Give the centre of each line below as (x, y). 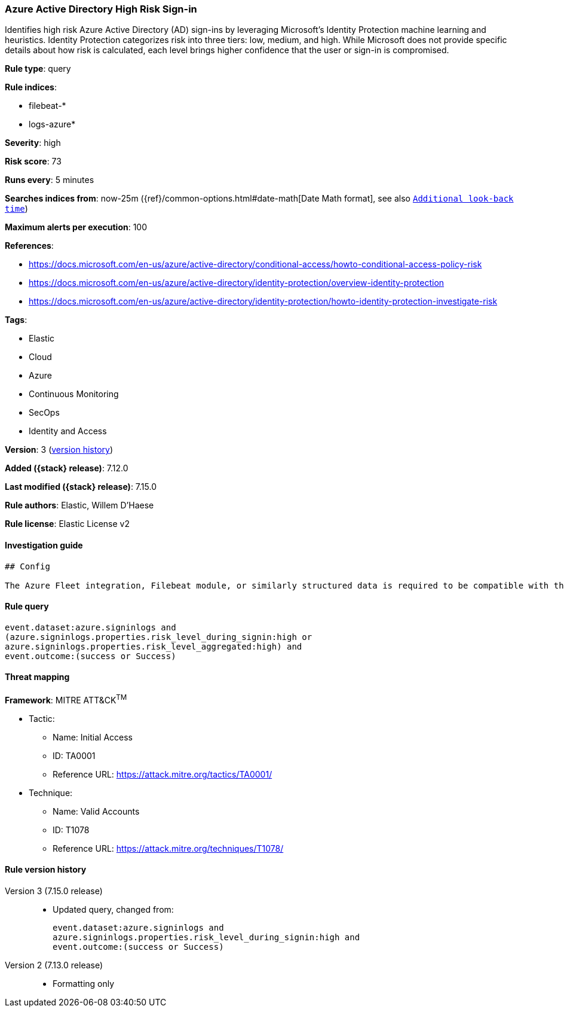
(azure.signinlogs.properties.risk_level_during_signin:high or (159, 637)
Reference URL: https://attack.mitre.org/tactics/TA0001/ (163, 774)
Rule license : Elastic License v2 (67, 524)
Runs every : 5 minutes (50, 180)
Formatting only (84, 983)
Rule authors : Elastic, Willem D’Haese (79, 505)
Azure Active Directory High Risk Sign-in (101, 9)
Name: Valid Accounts (96, 811)
